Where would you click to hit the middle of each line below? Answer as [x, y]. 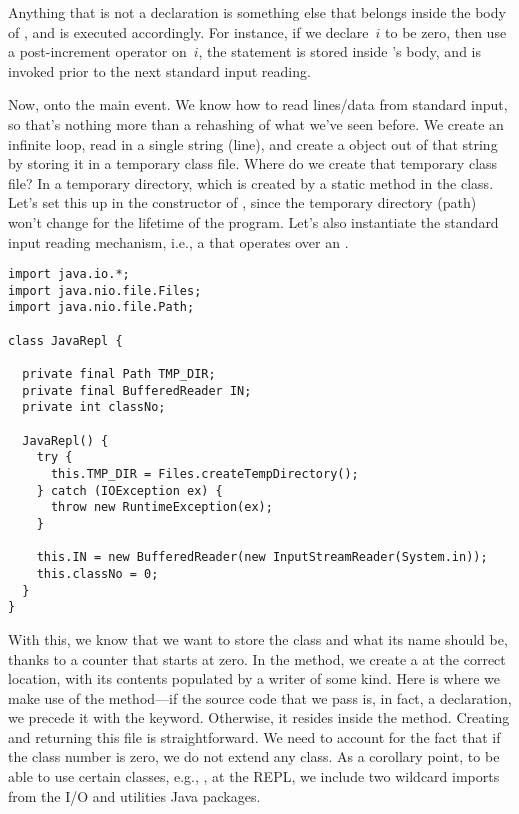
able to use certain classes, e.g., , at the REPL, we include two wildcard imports [254, 776]
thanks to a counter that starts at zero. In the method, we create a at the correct [257, 658]
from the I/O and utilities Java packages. [134, 795]
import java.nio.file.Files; [105, 290]
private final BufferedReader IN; [137, 390]
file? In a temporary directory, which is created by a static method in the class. [251, 182]
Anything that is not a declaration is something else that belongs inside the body [257, 12]
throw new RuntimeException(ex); [161, 507]
